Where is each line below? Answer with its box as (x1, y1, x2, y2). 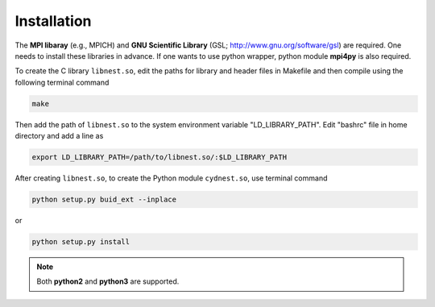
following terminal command (14, 77, 110, 87)
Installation (14, 12, 92, 30)
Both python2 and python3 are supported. (36, 276, 180, 286)
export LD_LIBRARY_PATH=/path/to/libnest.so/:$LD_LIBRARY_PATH (31, 153, 288, 162)
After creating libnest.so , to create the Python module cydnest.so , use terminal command (14, 173, 328, 183)
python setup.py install (31, 238, 130, 246)
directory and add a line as (14, 131, 104, 141)
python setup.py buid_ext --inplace (31, 195, 177, 205)
